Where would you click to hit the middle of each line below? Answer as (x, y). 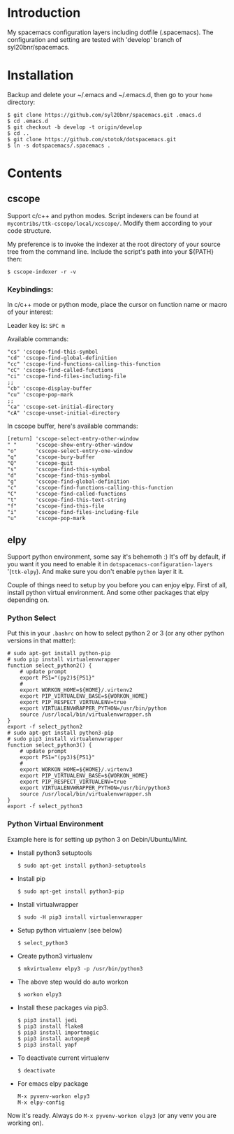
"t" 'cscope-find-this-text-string (67, 500)
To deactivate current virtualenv (63, 1058)
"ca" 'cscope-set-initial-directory (60, 407)
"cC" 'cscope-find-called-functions (60, 371)
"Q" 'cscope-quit (40, 464)
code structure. (29, 230)
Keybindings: (30, 289)
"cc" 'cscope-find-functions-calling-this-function (84, 364)
